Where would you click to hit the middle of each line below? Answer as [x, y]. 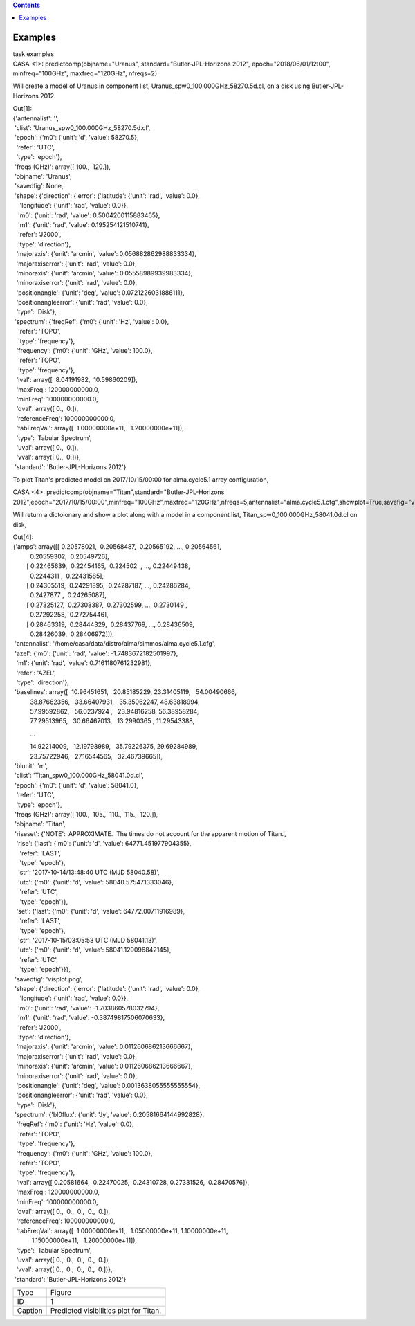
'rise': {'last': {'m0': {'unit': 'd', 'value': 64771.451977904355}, [104, 844]
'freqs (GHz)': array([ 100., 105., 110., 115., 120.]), [86, 814]
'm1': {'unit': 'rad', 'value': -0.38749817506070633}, [91, 1018]
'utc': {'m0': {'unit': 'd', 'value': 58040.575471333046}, [95, 882]
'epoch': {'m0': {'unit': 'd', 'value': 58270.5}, [76, 138]
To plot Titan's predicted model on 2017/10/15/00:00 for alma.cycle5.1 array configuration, [141, 480]
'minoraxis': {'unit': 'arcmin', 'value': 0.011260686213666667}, [104, 1066]
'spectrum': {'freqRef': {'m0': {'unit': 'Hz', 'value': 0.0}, [92, 321]
